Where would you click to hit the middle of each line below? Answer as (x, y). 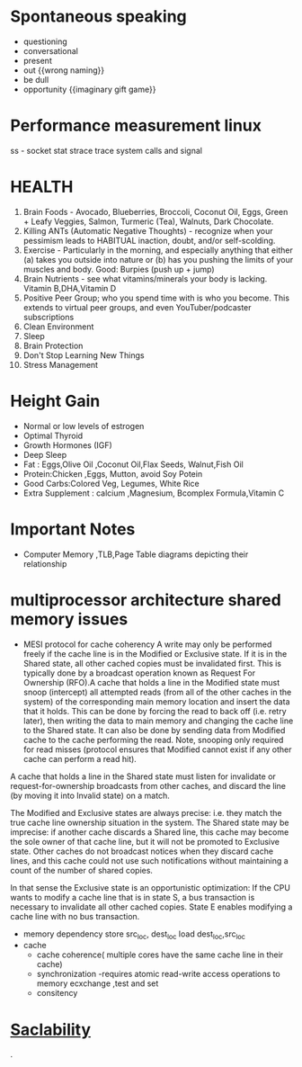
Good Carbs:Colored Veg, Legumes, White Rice (111, 483)
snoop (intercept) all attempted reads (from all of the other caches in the (157, 692)
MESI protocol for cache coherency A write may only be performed (147, 644)
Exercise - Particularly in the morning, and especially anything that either (158, 250)
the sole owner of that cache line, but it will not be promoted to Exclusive (145, 841)
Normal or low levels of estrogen (84, 426)
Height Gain (55, 401)
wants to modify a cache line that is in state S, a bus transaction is (133, 897)
